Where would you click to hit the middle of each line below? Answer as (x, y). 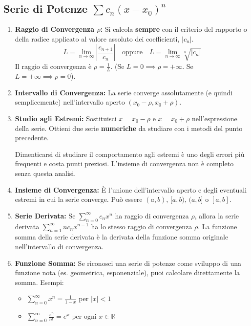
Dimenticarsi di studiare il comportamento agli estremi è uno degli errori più (130, 154)
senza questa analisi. (45, 173)
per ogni (84, 316)
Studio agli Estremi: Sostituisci (66, 118)
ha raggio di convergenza (152, 215)
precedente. (32, 138)
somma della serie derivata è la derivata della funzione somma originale (122, 237)
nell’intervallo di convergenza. (59, 246)
